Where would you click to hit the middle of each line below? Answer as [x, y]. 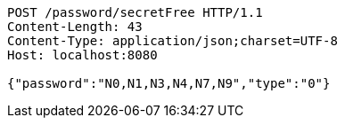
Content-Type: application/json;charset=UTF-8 [172, 41]
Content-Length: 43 [75, 27]
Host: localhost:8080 [82, 55]
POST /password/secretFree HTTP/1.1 [135, 12]
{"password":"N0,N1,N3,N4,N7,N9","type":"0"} [169, 83]
